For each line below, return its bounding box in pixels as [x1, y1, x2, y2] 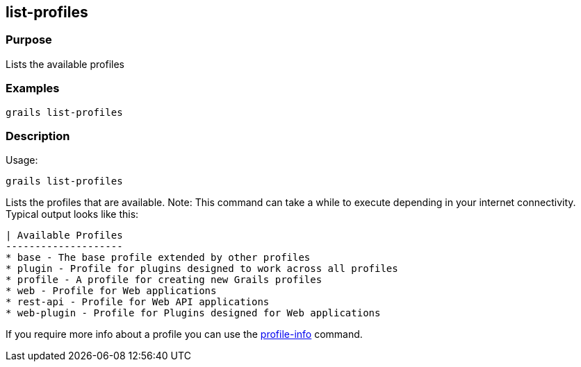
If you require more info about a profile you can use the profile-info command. [6, 328, 363, 341]
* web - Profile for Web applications [6, 285, 217, 297]
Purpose [6, 33, 52, 47]
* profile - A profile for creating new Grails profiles [6, 274, 322, 286]
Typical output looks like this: [6, 208, 139, 221]
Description [6, 128, 70, 143]
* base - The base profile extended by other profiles [6, 252, 311, 264]
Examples [6, 81, 60, 96]
